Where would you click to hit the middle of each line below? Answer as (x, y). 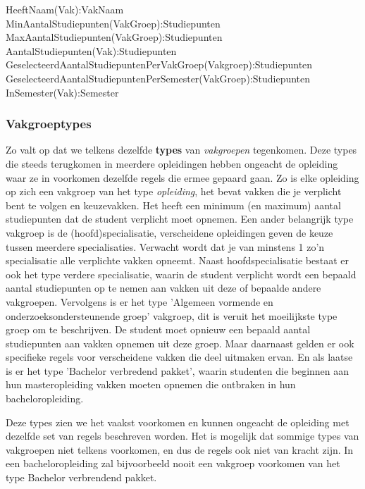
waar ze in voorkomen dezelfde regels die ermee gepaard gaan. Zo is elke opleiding (182, 177)
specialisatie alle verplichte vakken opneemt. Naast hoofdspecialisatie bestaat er (178, 260)
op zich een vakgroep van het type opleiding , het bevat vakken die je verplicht (174, 191)
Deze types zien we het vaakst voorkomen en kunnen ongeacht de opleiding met (178, 422)
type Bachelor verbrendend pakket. (81, 477)
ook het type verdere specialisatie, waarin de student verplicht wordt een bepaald (181, 274)
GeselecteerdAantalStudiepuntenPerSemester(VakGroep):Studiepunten (158, 78)
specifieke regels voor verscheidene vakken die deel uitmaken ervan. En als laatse (179, 357)
